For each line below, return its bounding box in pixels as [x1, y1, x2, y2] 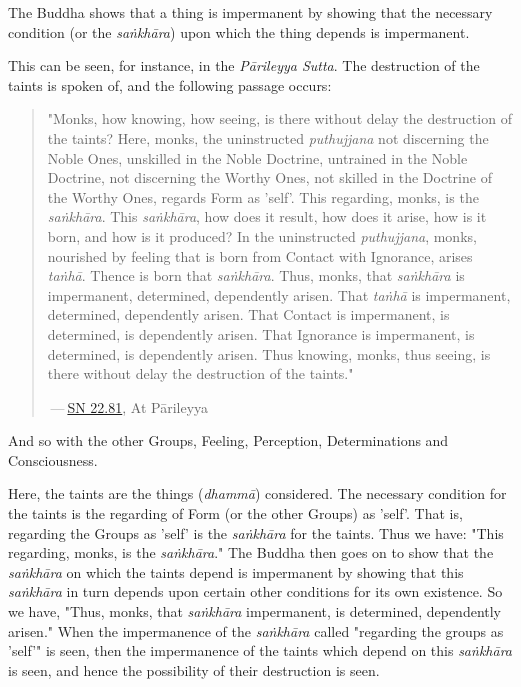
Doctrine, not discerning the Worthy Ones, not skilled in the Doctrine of [47, 167, 492, 188]
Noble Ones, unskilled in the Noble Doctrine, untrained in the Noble [47, 147, 468, 168]
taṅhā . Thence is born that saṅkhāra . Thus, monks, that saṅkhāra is [47, 265, 465, 286]
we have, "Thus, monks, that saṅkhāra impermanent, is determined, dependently [8, 601, 502, 622]
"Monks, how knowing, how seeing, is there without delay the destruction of [47, 108, 512, 129]
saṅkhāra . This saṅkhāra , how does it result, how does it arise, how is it [47, 206, 487, 227]
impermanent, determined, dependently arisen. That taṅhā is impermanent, [47, 284, 511, 305]
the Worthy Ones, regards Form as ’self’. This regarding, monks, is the [47, 186, 479, 207]
